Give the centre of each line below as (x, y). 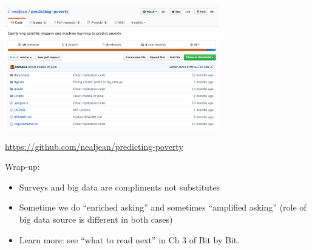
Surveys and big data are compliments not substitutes (120, 187)
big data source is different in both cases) (96, 219)
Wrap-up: (22, 167)
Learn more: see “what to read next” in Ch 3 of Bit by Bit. (129, 239)
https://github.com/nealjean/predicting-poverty (94, 146)
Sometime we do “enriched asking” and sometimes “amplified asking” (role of (163, 207)
